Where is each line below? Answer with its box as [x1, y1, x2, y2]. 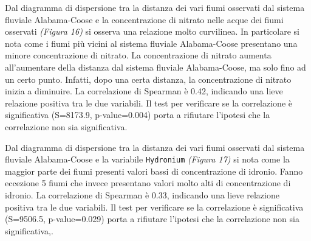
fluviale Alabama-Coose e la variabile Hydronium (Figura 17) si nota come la [5, 153, 290, 166]
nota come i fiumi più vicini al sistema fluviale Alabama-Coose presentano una [5, 37, 298, 49]
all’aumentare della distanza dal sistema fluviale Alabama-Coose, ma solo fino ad [5, 60, 306, 73]
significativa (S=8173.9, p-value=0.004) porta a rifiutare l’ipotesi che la [5, 108, 270, 121]
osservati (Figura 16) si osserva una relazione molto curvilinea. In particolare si [5, 25, 299, 38]
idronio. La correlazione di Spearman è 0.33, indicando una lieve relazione [5, 188, 279, 201]
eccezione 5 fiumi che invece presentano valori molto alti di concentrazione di [5, 176, 291, 189]
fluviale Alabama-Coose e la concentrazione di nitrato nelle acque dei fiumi [5, 13, 284, 26]
